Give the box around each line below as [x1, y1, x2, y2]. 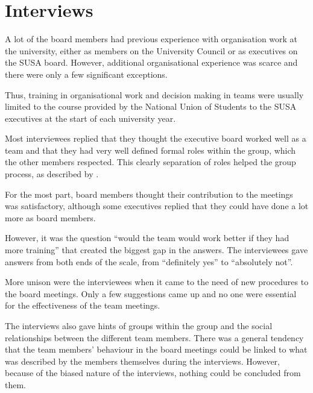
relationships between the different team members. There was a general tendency [5, 331, 304, 344]
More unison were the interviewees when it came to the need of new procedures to [5, 275, 309, 288]
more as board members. [5, 211, 96, 224]
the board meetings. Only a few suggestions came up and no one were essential [5, 287, 297, 300]
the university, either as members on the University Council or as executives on [5, 44, 298, 57]
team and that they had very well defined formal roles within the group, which [5, 143, 296, 156]
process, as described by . [5, 168, 99, 180]
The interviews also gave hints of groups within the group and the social [5, 319, 273, 332]
